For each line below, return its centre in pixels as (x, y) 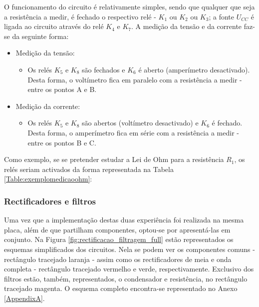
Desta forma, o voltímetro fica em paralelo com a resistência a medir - (135, 79)
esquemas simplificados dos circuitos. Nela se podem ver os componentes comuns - (129, 249)
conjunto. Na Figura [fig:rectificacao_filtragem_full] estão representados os (119, 239)
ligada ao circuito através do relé (54, 26)
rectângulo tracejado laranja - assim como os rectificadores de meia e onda (118, 259)
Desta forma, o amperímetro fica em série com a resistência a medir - (133, 132)
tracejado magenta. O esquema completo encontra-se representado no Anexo (121, 288)
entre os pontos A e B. (62, 89)
